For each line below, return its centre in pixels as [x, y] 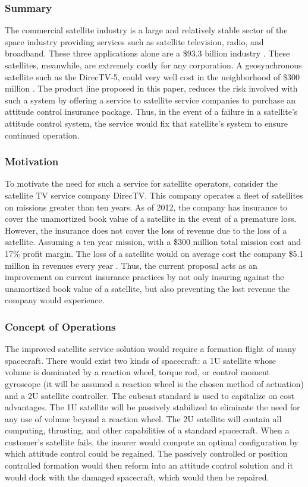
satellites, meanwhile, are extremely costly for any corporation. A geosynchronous [153, 65]
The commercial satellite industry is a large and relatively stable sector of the [146, 30]
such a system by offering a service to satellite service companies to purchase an [150, 100]
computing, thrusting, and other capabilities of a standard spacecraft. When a [147, 430]
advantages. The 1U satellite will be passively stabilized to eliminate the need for [153, 407]
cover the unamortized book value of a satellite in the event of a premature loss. [151, 219]
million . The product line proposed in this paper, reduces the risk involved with [151, 88]
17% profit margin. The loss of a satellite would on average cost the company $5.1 [154, 253]
